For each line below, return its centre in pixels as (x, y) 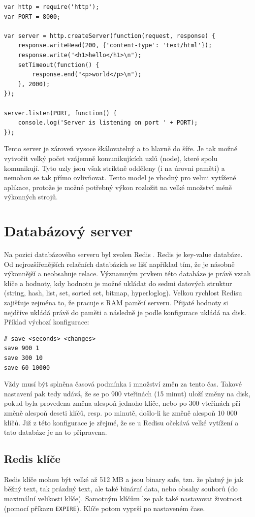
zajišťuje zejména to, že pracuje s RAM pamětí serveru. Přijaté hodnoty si (116, 302)
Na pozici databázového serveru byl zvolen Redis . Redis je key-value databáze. (123, 254)
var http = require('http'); (52, 7)
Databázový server (68, 231)
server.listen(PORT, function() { (61, 113)
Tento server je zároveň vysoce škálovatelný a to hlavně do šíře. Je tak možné (121, 148)
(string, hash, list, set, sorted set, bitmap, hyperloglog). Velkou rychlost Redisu (123, 293)
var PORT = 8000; (32, 16)
